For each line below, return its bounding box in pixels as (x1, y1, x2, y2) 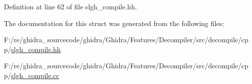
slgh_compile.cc (11, 70, 59, 80)
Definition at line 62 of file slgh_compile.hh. (4, 1, 137, 11)
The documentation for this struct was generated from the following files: (4, 18, 224, 28)
